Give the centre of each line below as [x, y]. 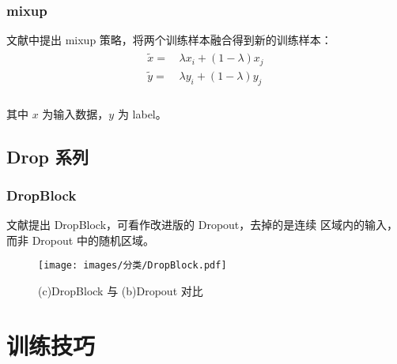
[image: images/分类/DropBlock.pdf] [132, 266]
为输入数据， [76, 113]
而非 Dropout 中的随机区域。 [80, 240]
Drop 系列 [48, 156]
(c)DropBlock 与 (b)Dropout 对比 [121, 291]
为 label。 [142, 113]
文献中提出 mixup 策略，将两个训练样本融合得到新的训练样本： [169, 40]
